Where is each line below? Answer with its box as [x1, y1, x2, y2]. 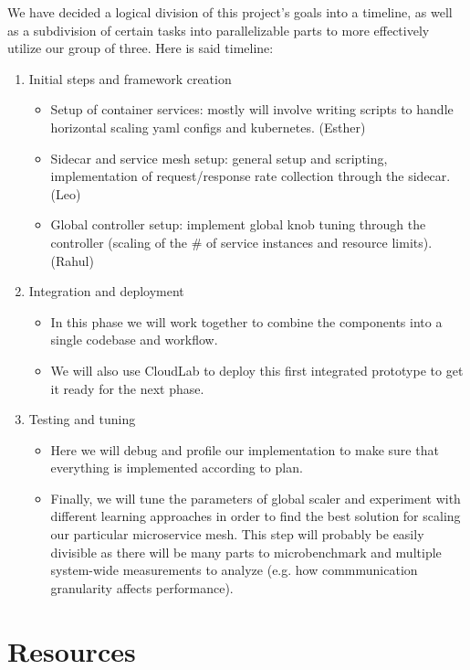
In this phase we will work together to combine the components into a [50, 312, 443, 331]
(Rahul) [50, 250, 94, 270]
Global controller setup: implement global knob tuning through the [50, 215, 426, 234]
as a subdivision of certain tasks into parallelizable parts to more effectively [7, 20, 430, 39]
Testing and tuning [28, 409, 136, 429]
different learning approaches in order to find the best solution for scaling [50, 506, 461, 526]
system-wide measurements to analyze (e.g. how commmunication [50, 560, 418, 580]
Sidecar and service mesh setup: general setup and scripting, [50, 148, 388, 167]
